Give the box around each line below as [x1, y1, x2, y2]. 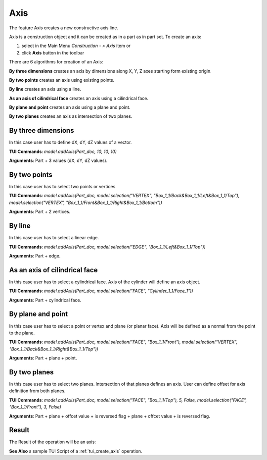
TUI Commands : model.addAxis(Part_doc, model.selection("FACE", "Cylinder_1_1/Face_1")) [9, 288, 193, 294]
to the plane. [9, 330, 35, 336]
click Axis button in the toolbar [21, 50, 85, 55]
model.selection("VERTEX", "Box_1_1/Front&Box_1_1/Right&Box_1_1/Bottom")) [9, 200, 163, 205]
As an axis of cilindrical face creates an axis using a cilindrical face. [9, 95, 148, 101]
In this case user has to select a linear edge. [9, 235, 99, 241]
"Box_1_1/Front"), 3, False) [9, 404, 61, 410]
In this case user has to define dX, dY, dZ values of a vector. [9, 139, 132, 146]
